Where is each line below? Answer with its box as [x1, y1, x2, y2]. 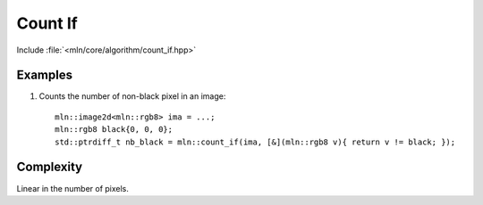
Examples [16, 68, 73, 83]
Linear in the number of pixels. [16, 183, 130, 193]
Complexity [16, 160, 83, 175]
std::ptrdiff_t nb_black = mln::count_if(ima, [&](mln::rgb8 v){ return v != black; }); [55, 136, 456, 147]
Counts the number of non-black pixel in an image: [38, 91, 226, 102]
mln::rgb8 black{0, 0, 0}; [55, 125, 174, 135]
